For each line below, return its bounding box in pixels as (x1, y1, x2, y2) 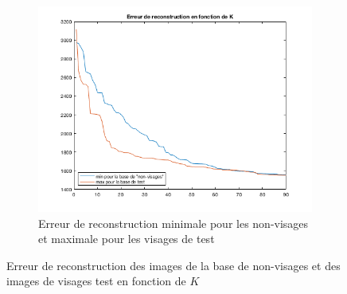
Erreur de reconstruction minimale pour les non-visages (38, 214, 309, 231)
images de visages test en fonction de (6, 272, 186, 289)
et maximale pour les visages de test (38, 230, 215, 247)
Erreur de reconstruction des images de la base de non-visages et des (6, 257, 341, 273)
